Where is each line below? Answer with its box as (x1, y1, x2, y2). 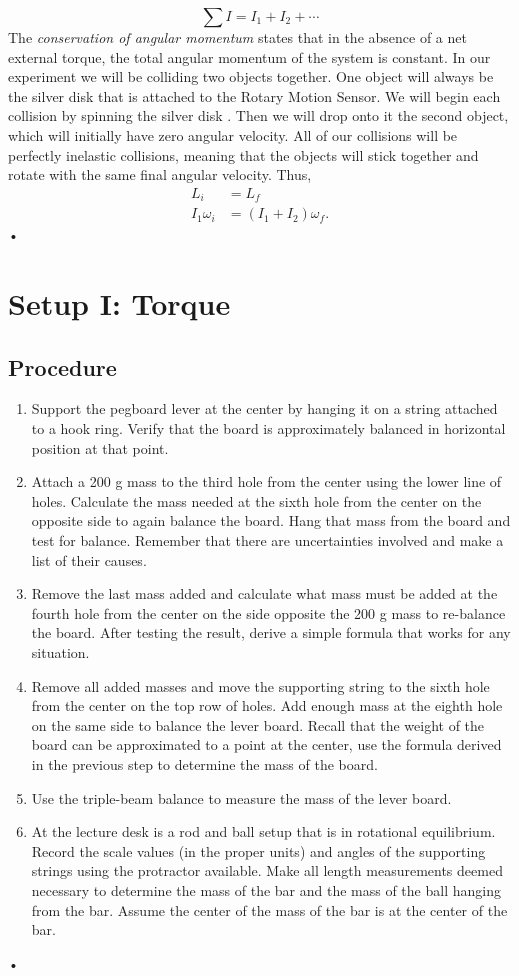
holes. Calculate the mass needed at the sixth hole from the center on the (31, 490, 482, 511)
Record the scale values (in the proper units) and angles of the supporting (31, 840, 486, 861)
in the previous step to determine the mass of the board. (31, 753, 378, 774)
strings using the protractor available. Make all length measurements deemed (31, 860, 503, 881)
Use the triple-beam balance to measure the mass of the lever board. (31, 787, 452, 808)
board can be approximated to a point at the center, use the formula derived (31, 734, 502, 755)
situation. (31, 641, 90, 662)
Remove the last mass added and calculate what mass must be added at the (31, 583, 498, 604)
